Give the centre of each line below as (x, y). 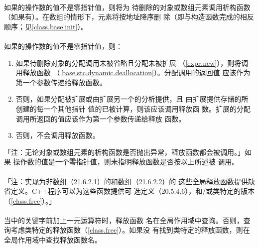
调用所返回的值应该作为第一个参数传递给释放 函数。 (101, 118)
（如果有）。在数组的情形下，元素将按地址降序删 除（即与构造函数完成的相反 (129, 17)
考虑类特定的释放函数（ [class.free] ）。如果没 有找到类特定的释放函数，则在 (130, 230)
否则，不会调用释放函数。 (58, 135)
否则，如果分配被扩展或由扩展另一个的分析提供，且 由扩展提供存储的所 (132, 99)
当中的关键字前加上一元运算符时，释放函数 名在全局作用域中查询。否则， (124, 220)
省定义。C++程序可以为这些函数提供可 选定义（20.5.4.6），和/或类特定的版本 (129, 191)
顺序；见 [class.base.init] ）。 (46, 26)
